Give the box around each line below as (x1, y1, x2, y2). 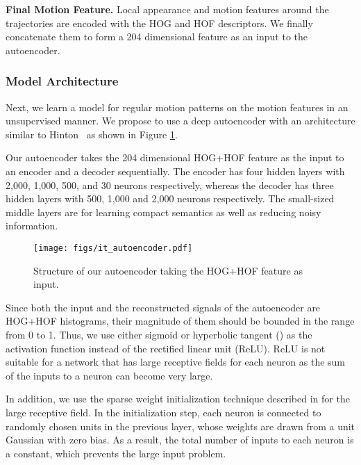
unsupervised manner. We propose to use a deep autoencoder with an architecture (6, 113, 355, 128)
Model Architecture (6, 72, 119, 90)
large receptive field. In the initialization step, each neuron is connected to (6, 405, 321, 419)
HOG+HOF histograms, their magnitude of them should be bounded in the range (6, 313, 355, 328)
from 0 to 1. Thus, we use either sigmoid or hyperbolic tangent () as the (6, 327, 312, 341)
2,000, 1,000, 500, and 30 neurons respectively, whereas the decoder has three (6, 177, 334, 192)
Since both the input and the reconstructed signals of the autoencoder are (6, 300, 321, 314)
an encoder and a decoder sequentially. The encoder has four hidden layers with (6, 163, 345, 178)
